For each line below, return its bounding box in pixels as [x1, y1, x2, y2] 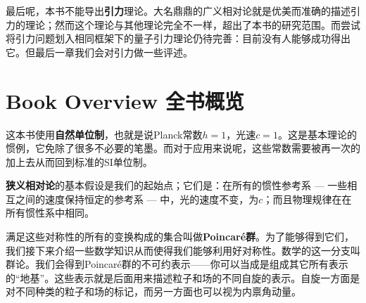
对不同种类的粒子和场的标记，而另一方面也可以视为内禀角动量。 [6, 284, 301, 299]
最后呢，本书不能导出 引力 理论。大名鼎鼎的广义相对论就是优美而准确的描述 [6, 4, 351, 18]
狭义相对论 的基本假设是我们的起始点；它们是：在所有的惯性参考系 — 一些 [6, 178, 348, 193]
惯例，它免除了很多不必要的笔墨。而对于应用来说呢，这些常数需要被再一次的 [6, 141, 360, 155]
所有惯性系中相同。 [6, 205, 94, 220]
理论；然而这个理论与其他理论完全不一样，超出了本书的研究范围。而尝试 [25, 17, 360, 32]
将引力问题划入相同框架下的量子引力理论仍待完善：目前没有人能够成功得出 [6, 31, 351, 46]
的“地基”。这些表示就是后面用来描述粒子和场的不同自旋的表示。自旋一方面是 [6, 270, 360, 285]
